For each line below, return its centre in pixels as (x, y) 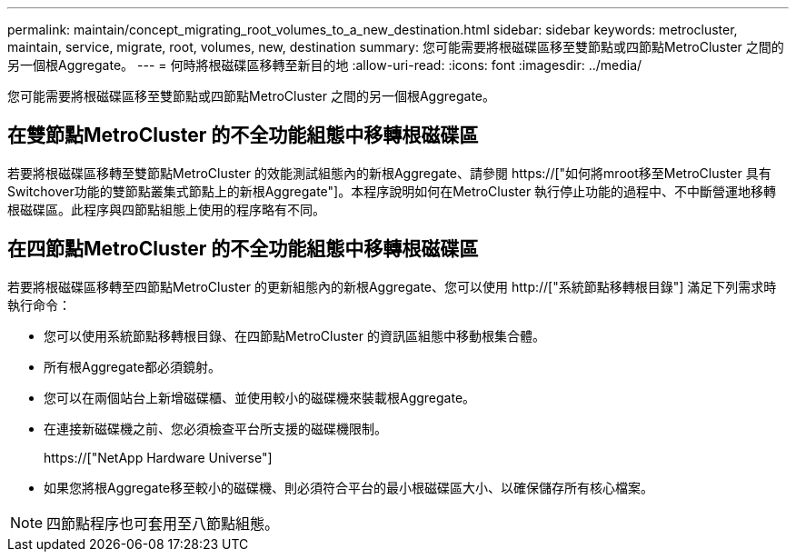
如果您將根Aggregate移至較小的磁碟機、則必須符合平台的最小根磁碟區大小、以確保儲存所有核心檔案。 (349, 487)
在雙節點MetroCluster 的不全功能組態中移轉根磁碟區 (243, 135)
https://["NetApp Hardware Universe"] (158, 457)
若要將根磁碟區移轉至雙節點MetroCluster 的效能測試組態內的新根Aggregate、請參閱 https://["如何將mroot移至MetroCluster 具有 (389, 173)
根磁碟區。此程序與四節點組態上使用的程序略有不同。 (166, 209)
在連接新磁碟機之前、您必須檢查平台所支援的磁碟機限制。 (215, 428)
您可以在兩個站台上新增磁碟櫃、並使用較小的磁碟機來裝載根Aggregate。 (260, 397)
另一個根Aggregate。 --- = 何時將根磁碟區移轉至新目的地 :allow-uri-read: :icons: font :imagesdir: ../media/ (325, 65)
